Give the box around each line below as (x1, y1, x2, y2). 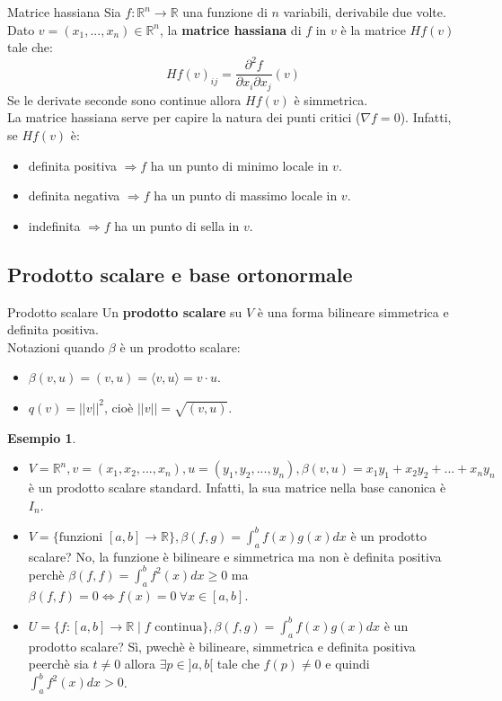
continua (154, 620, 203, 634)
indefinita (28, 216, 81, 235)
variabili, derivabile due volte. (283, 3, 446, 21)
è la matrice (340, 20, 406, 39)
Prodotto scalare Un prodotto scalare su (7, 302, 242, 321)
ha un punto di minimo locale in (150, 155, 329, 174)
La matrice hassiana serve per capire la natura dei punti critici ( (7, 108, 361, 127)
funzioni (58, 530, 103, 544)
